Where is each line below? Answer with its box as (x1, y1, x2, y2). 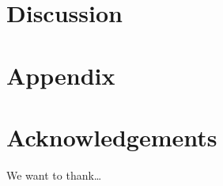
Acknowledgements (6, 120, 217, 153)
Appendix (6, 59, 115, 91)
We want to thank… (6, 166, 102, 183)
